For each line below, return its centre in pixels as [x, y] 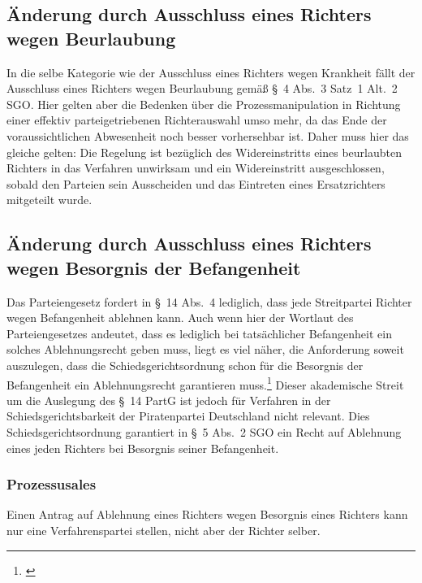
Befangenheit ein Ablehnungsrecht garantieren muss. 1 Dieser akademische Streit [205, 383]
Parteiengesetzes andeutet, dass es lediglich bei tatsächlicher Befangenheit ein [199, 333]
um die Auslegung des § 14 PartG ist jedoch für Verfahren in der [169, 400]
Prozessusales [52, 484]
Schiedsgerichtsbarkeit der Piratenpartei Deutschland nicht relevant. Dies [188, 416]
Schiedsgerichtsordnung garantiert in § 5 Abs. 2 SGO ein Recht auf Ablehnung [204, 431]
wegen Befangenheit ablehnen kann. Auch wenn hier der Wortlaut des [180, 318]
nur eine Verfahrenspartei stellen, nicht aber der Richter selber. [164, 530]
